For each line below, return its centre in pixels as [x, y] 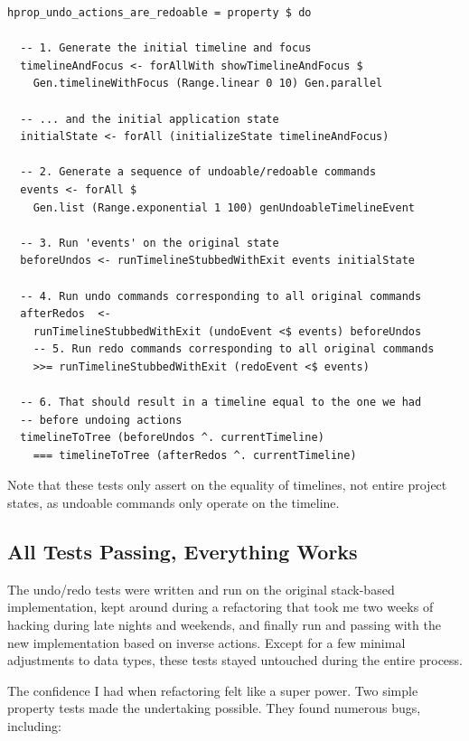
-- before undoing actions [101, 420]
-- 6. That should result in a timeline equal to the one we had [221, 403]
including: [34, 725]
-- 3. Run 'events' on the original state [150, 243]
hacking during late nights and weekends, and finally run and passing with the [224, 625]
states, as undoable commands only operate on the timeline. [174, 503]
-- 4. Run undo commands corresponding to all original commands [221, 296]
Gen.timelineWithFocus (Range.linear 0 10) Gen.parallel [208, 84]
